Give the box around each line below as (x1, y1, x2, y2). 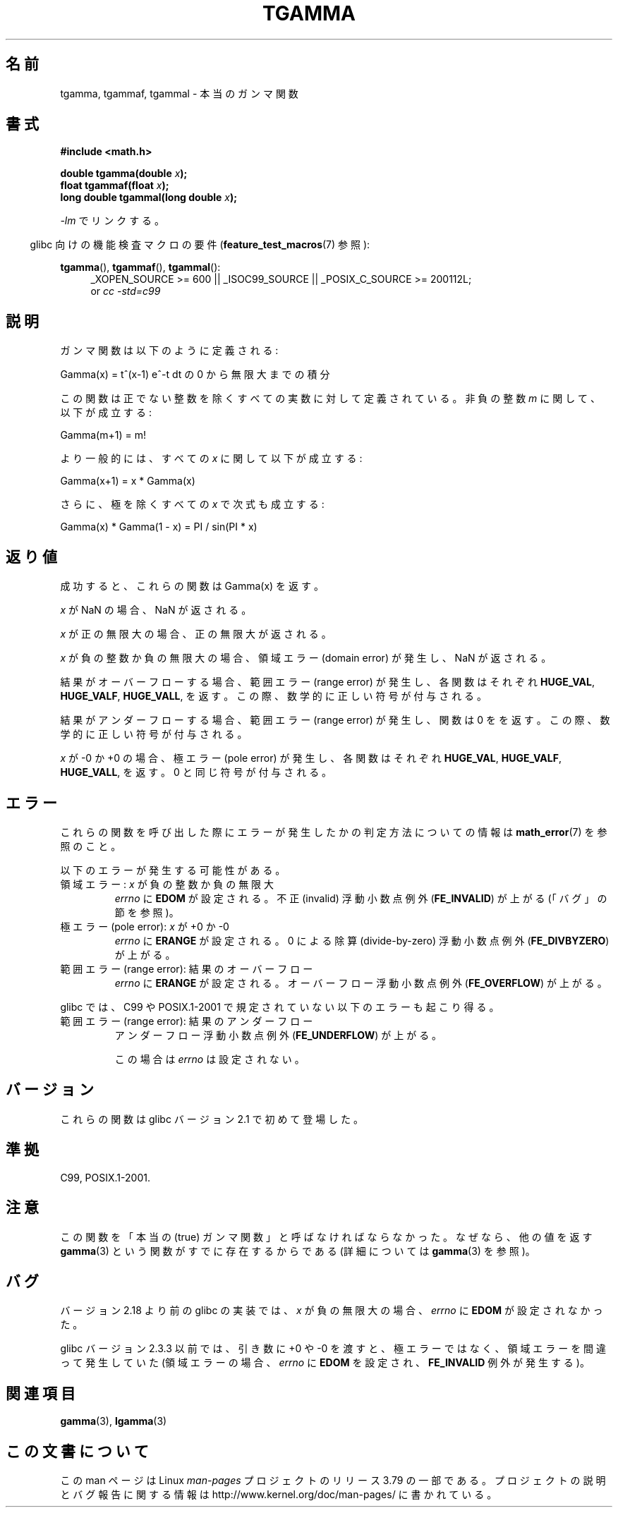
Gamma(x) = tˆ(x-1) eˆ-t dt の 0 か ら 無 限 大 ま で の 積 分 (60, 368, 330, 381)
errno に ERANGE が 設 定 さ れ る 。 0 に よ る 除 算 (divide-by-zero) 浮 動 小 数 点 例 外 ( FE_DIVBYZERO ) (114, 934, 610, 947)
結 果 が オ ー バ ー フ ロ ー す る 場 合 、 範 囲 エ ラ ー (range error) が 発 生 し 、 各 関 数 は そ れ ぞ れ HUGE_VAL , (60, 676, 595, 688)
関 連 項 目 (6, 1384, 75, 1402)
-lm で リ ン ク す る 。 (60, 214, 165, 227)
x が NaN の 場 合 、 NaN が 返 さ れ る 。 (60, 604, 252, 616)
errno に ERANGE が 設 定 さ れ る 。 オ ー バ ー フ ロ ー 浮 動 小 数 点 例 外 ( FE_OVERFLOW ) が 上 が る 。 (114, 976, 607, 989)
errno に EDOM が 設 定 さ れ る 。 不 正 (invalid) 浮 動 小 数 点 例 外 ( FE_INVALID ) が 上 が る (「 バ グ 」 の (114, 892, 607, 904)
